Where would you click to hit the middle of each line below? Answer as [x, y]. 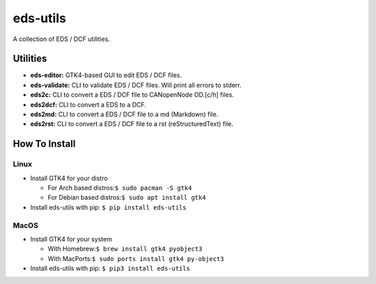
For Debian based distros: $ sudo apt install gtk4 [127, 198]
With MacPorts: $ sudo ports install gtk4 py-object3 [136, 258]
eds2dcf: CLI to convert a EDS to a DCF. [88, 104]
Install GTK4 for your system [71, 239]
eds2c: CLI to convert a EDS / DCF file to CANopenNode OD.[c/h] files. [132, 95]
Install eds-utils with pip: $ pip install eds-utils [109, 207]
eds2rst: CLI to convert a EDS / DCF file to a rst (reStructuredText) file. [132, 124]
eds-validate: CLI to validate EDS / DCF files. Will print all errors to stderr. [136, 85]
